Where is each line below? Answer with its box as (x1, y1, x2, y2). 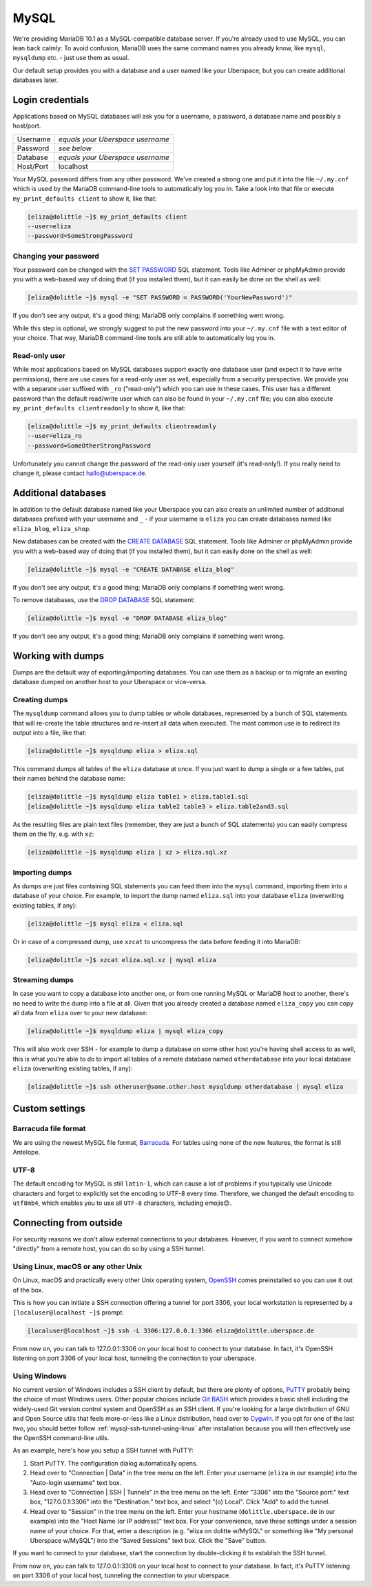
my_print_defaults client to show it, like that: (12, 194, 157, 203)
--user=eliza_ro (27, 432, 83, 440)
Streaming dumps (12, 975, 74, 984)
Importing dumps (12, 868, 72, 877)
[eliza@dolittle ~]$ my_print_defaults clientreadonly (27, 422, 216, 430)
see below (58, 143, 92, 153)
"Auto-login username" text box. (30, 1478, 122, 1486)
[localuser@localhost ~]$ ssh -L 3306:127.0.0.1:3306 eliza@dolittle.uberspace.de (27, 1326, 315, 1335)
